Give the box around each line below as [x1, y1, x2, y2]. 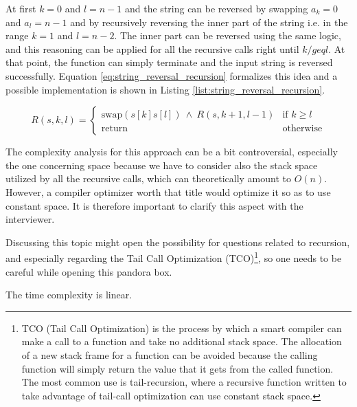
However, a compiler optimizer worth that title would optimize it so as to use [5, 184, 331, 199]
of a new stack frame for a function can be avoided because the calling [21, 347, 318, 362]
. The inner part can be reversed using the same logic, [114, 28, 341, 43]
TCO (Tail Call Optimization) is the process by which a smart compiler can [21, 320, 342, 335]
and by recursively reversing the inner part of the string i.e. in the [70, 14, 348, 29]
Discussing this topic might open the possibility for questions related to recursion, [5, 234, 350, 249]
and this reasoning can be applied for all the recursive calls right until [5, 41, 299, 56]
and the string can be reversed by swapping [125, 1, 308, 15]
